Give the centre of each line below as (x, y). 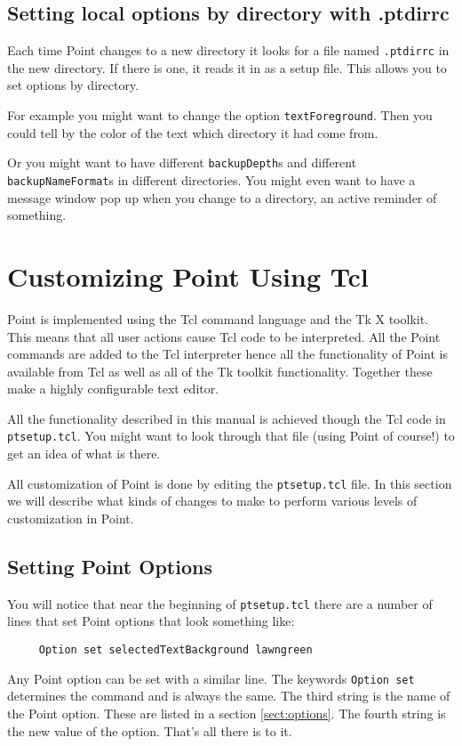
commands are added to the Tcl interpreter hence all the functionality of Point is (227, 354)
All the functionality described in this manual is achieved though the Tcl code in (227, 418)
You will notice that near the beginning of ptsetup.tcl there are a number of (220, 603)
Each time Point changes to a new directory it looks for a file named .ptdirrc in (228, 50)
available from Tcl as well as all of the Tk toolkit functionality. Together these (220, 371)
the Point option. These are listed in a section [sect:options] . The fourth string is (227, 713)
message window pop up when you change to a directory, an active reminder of (222, 197)
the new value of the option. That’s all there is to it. (150, 730)
